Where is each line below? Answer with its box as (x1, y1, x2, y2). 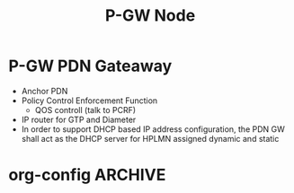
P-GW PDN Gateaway (8, 56, 173, 76)
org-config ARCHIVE (8, 165, 166, 185)
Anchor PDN (21, 85, 68, 96)
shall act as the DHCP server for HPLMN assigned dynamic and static (21, 133, 280, 144)
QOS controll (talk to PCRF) (34, 104, 137, 115)
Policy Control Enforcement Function (21, 95, 158, 106)
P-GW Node (104, 5, 196, 26)
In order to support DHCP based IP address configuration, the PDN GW (21, 123, 285, 135)
